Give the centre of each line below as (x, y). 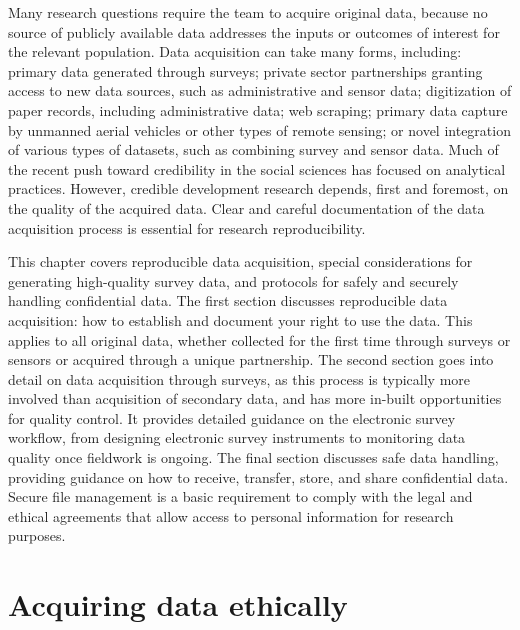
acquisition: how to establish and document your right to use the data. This (240, 319)
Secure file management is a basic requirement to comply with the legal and (240, 496)
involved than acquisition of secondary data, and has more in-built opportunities (255, 398)
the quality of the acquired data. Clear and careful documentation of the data (246, 207)
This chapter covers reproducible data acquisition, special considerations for (240, 261)
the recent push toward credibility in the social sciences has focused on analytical (257, 168)
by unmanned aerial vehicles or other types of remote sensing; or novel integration (259, 129)
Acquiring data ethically (178, 604)
